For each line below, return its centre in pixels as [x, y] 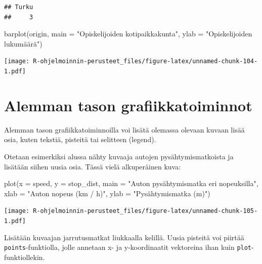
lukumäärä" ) [23, 43]
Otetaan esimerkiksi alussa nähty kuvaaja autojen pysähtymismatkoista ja [119, 156]
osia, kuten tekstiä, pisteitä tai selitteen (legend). [80, 139]
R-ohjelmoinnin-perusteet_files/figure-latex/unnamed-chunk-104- [145, 61]
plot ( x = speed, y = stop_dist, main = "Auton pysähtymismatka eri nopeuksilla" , [131, 183]
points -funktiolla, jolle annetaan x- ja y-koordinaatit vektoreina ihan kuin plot [128, 247]
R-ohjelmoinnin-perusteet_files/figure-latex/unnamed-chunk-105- [145, 211]
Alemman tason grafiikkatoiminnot [128, 105]
